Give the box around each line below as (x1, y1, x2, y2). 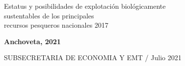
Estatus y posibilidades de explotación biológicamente (4, 1, 166, 11)
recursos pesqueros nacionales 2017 (4, 20, 108, 30)
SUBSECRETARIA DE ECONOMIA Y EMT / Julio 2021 (4, 52, 182, 63)
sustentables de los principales (4, 10, 94, 20)
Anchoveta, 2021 (4, 36, 61, 46)
